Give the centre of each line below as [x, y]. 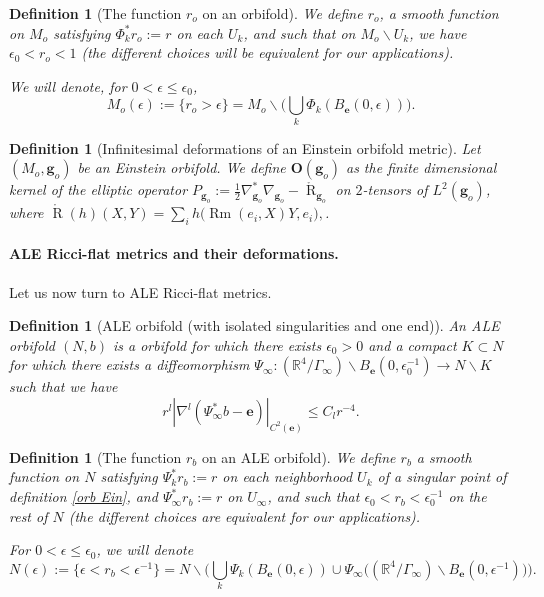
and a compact [412, 344]
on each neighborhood [287, 476]
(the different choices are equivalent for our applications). [244, 515]
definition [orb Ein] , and [83, 496]
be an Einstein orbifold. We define [181, 167]
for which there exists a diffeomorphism [129, 364]
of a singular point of [442, 476]
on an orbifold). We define [282, 13]
